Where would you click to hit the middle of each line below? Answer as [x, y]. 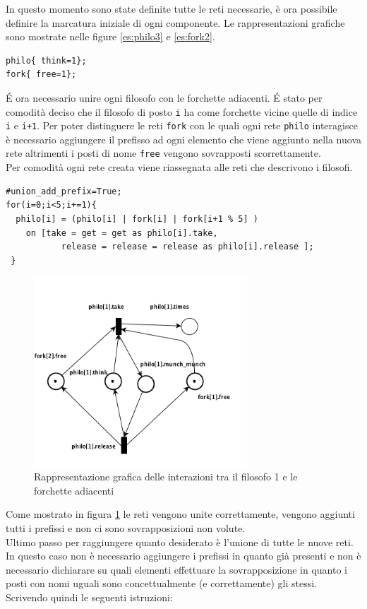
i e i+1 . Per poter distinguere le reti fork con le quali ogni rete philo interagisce [182, 125]
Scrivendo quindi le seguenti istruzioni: [89, 597]
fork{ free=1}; [41, 75]
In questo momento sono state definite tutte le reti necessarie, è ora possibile [172, 8]
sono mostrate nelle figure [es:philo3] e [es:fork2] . [110, 36]
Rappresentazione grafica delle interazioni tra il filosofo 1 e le [166, 477]
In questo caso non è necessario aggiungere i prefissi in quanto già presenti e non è [183, 556]
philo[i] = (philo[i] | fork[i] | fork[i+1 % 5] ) [137, 219]
